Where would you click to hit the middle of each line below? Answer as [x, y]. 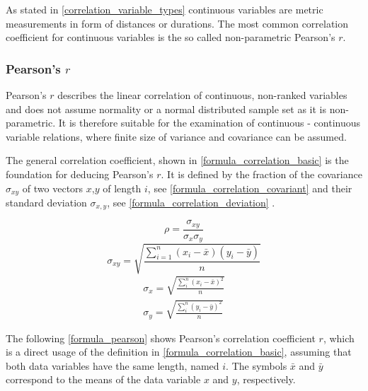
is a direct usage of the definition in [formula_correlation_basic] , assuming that [179, 352]
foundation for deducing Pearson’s [80, 174]
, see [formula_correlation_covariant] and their [250, 188]
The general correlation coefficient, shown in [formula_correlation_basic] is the [177, 160]
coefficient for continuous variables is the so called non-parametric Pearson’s [171, 37]
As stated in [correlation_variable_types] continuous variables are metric [165, 9]
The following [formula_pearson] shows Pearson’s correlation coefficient [161, 338]
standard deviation [46, 203]
